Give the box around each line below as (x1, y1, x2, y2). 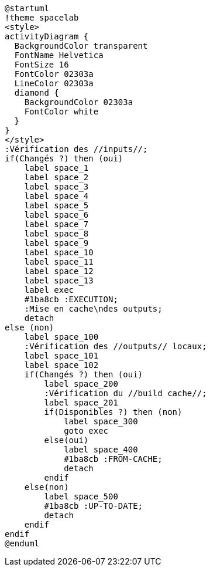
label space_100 (24, 332, 99, 342)
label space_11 (24, 257, 94, 266)
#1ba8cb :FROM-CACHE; (64, 454, 163, 464)
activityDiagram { (5, 32, 89, 41)
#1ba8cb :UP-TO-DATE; (44, 501, 143, 511)
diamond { (14, 88, 59, 97)
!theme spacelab (5, 13, 79, 22)
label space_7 (24, 219, 89, 229)
